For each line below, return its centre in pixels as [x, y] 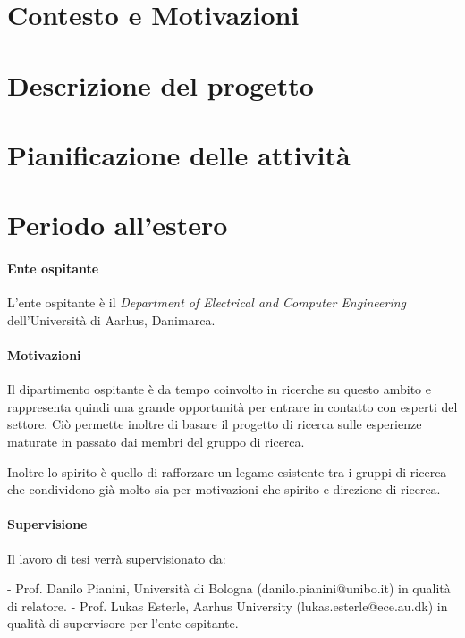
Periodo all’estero [118, 225]
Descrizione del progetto [161, 84]
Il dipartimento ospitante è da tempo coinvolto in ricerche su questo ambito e [219, 389]
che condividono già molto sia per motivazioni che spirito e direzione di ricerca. [224, 489]
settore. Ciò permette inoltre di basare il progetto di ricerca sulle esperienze [215, 424]
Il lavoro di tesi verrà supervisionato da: [117, 558]
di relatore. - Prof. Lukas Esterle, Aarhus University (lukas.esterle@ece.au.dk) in [228, 605]
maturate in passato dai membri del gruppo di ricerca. [156, 442]
